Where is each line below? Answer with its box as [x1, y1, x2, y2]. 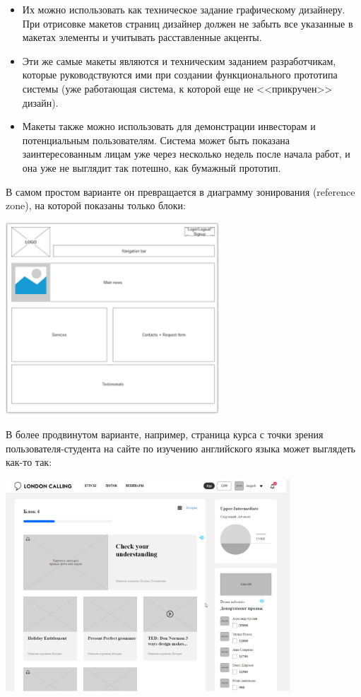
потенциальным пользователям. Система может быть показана [22, 132, 290, 147]
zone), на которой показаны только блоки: [6, 198, 186, 213]
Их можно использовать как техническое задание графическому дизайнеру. [22, 2, 345, 16]
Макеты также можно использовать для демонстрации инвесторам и [22, 119, 316, 134]
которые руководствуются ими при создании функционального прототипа [22, 67, 338, 82]
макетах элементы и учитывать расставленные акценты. [22, 30, 262, 45]
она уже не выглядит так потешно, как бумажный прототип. [22, 160, 281, 175]
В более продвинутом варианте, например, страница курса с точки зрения [6, 426, 324, 441]
